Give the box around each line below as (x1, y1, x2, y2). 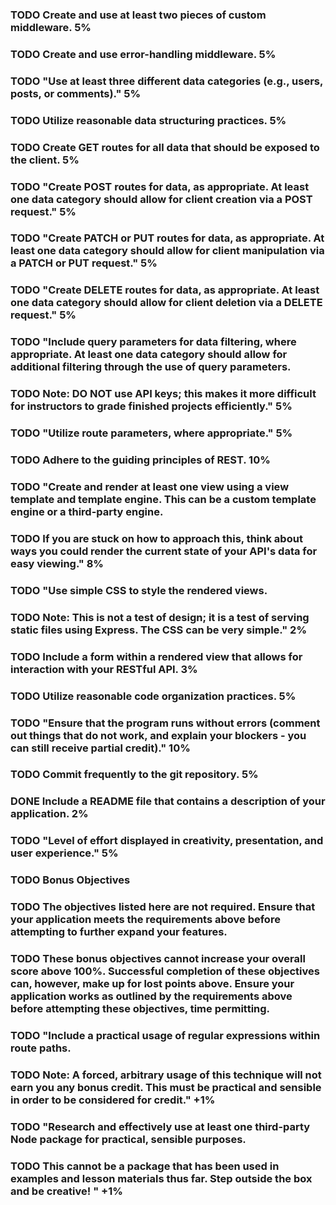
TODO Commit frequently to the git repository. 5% (10, 768, 259, 782)
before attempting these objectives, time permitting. (10, 1002, 271, 1016)
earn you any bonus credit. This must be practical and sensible (10, 1080, 322, 1094)
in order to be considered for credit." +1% (10, 1093, 216, 1107)
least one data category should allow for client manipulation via (10, 244, 325, 258)
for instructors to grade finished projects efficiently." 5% (10, 399, 293, 413)
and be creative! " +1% (10, 1184, 123, 1198)
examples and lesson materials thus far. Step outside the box (10, 1171, 313, 1185)
